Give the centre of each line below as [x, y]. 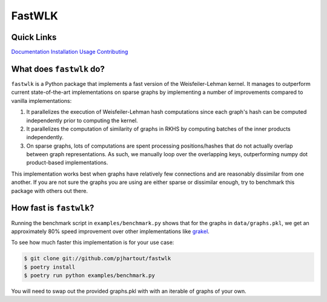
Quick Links [34, 37]
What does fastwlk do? [58, 69]
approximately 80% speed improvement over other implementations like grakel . [111, 231]
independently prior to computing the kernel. [82, 120]
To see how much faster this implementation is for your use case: [93, 243]
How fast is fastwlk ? [53, 208]
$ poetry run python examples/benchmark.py [90, 276]
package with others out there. [49, 191]
